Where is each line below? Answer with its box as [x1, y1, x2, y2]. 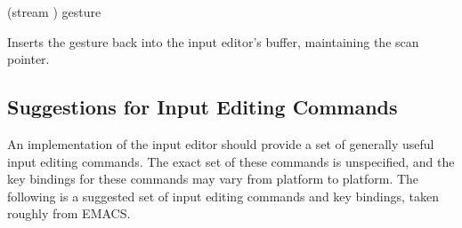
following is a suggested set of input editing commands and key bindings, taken [7, 186, 440, 205]
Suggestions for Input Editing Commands [7, 93, 398, 121]
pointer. [7, 50, 50, 68]
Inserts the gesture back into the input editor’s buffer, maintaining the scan [7, 32, 419, 51]
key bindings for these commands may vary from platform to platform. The [7, 169, 419, 188]
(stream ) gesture [7, 3, 101, 20]
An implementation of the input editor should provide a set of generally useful [7, 134, 434, 153]
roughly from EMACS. [7, 204, 131, 223]
